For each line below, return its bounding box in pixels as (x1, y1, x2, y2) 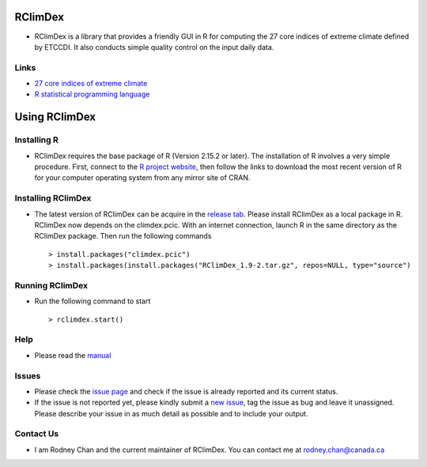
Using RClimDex (14, 111, 96, 124)
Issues (14, 370, 41, 381)
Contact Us (14, 428, 59, 439)
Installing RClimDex (14, 193, 92, 204)
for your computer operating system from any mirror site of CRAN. (34, 173, 251, 183)
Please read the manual (34, 350, 111, 360)
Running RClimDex (14, 280, 89, 291)
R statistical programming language (34, 89, 150, 99)
